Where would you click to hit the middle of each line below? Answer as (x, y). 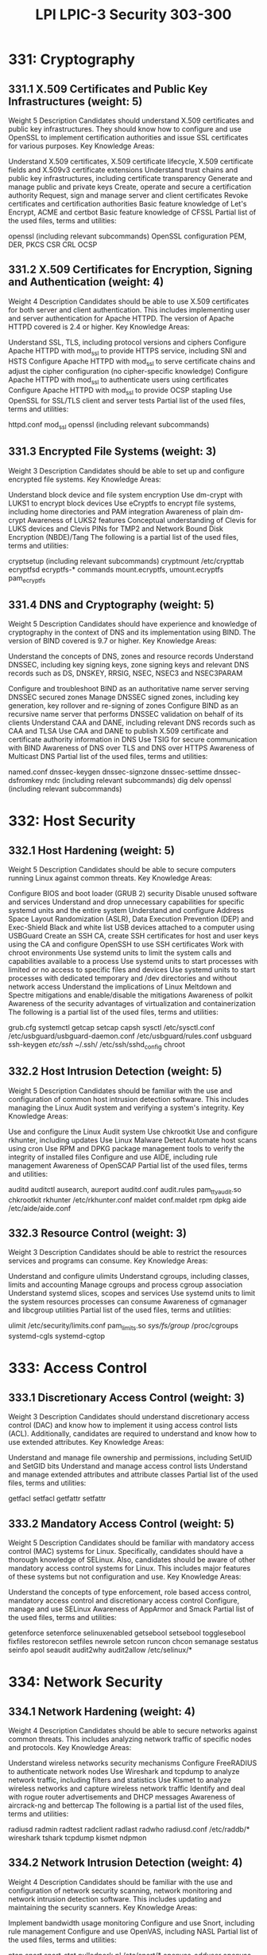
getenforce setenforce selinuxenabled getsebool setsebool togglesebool (127, 1633)
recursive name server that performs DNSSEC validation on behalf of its (126, 714)
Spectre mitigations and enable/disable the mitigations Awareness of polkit (130, 995)
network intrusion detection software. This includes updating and (115, 1898)
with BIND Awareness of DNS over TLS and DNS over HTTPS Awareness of (132, 748)
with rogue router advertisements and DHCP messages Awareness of (122, 1797)
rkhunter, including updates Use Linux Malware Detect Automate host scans (133, 1140)
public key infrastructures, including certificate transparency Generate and (130, 178)
